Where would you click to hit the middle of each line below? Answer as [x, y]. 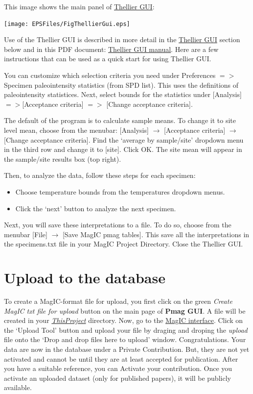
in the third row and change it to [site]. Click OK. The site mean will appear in [123, 149]
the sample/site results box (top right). [63, 159]
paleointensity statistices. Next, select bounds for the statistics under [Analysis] [123, 94]
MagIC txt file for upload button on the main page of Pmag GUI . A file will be [125, 310]
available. [18, 387]
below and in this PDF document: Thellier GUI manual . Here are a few [111, 49]
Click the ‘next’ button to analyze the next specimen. [96, 208]
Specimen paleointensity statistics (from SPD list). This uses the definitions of [121, 85]
